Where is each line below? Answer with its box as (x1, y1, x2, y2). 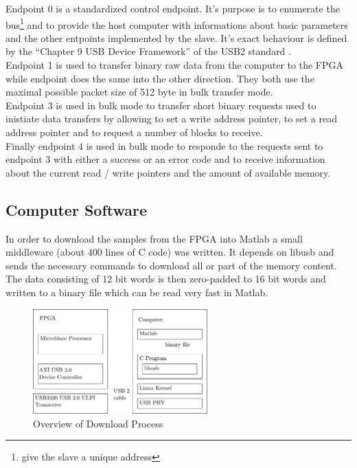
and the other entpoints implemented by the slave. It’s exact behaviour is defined (5, 30, 347, 45)
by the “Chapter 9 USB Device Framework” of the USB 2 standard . (5, 44, 291, 58)
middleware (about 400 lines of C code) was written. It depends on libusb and (5, 245, 334, 259)
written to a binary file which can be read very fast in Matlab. (5, 285, 268, 299)
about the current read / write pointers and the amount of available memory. (5, 165, 331, 179)
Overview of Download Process (33, 416, 163, 430)
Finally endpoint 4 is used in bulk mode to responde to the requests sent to (5, 138, 323, 153)
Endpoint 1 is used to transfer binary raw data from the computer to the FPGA (5, 58, 343, 72)
